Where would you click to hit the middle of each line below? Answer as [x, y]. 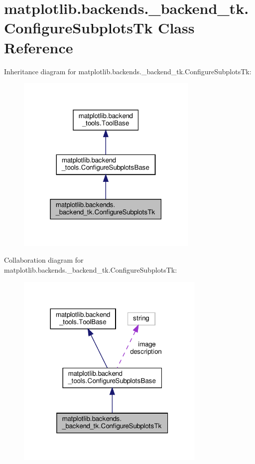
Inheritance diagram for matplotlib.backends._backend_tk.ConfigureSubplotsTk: [128, 71]
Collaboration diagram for [44, 260]
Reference [39, 47]
